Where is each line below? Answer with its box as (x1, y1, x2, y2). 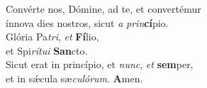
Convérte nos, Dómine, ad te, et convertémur (6, 1, 201, 16)
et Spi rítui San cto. (6, 43, 88, 57)
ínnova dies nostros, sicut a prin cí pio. (6, 15, 169, 30)
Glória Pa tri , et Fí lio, (6, 29, 99, 44)
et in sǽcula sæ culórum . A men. (6, 70, 143, 85)
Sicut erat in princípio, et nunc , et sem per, (6, 57, 194, 72)
